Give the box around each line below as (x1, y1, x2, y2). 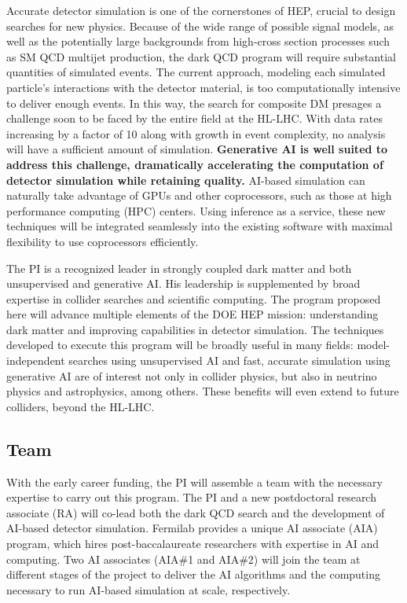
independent (6, 352, 65, 369)
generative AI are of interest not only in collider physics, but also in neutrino (6, 367, 377, 384)
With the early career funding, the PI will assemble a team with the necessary (6, 473, 383, 490)
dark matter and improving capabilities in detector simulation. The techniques (6, 321, 384, 337)
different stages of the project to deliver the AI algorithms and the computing (6, 566, 380, 583)
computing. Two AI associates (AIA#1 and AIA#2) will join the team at (6, 550, 361, 567)
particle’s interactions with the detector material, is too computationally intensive (6, 79, 401, 95)
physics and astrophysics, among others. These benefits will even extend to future (6, 383, 399, 399)
